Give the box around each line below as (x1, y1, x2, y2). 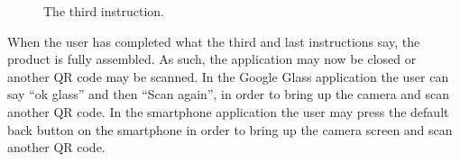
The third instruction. (43, 2, 164, 20)
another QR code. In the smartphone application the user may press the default (7, 102, 449, 121)
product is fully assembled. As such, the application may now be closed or (7, 49, 417, 68)
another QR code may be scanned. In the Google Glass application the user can (7, 67, 449, 85)
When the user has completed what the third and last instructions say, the (7, 31, 420, 50)
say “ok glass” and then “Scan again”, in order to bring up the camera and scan (7, 85, 450, 103)
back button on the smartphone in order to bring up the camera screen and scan (7, 120, 453, 139)
